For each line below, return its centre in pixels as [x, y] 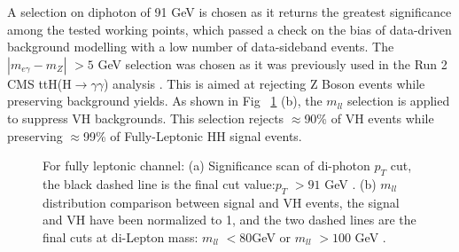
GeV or [272, 236]
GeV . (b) [350, 183]
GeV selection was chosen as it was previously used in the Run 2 [272, 63]
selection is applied [398, 101]
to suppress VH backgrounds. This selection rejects [146, 118]
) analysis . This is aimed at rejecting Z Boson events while [265, 83]
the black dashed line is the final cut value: [159, 183]
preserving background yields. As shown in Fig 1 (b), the [165, 101]
